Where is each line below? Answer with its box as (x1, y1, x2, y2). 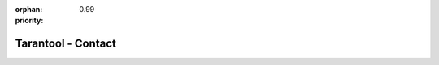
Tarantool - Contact (15, 37, 117, 51)
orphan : (15, 5, 43, 14)
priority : (15, 16, 44, 26)
